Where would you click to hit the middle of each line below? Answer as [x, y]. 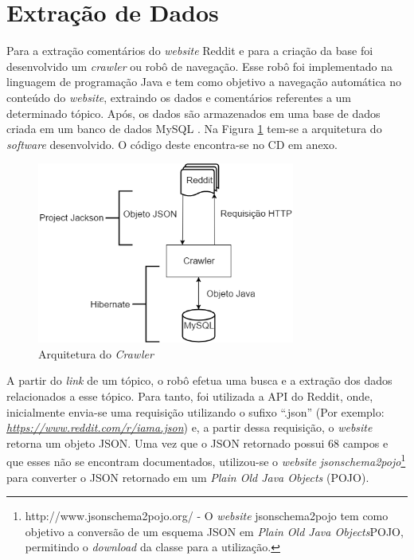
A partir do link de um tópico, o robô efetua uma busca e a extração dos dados [199, 380]
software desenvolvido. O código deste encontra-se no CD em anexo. [172, 144]
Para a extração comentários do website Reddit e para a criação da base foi [190, 51]
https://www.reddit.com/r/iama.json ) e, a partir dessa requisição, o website [189, 427]
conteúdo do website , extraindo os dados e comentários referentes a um [179, 97]
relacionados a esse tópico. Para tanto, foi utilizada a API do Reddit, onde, [190, 396]
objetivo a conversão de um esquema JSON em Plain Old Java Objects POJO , [214, 531]
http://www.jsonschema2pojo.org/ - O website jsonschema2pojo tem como [207, 516]
